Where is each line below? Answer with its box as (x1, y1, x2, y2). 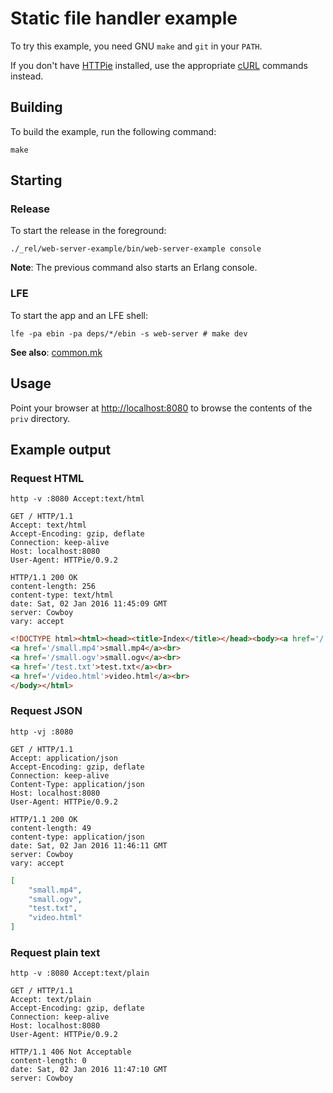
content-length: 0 (10, 1056, 87, 1066)
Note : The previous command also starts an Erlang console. (10, 262, 258, 274)
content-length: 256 (10, 582, 97, 592)
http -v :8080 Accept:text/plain (10, 968, 150, 979)
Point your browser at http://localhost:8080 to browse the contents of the (10, 402, 313, 414)
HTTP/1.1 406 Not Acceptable (10, 1047, 132, 1057)
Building (10, 99, 63, 116)
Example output (10, 441, 112, 458)
